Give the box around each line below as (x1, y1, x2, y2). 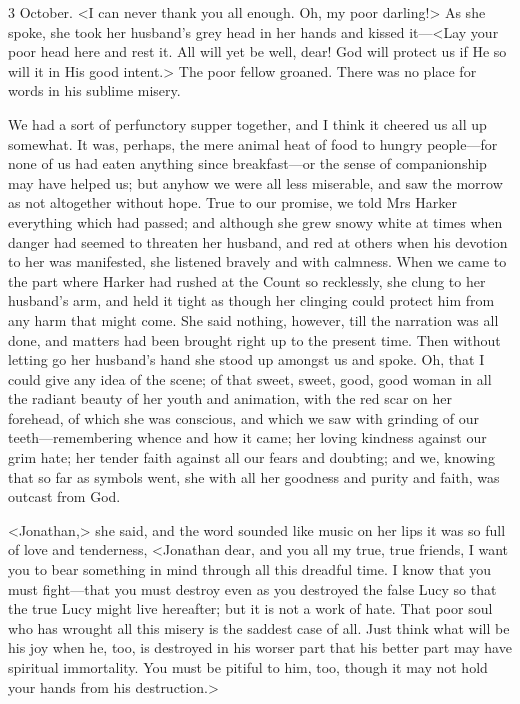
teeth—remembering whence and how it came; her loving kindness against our (8, 427, 487, 448)
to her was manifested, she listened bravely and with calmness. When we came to (8, 251, 507, 272)
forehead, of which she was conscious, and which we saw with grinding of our (8, 407, 480, 428)
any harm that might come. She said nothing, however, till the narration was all (8, 309, 499, 330)
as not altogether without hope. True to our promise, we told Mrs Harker (8, 192, 457, 213)
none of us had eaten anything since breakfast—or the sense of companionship (8, 153, 487, 174)
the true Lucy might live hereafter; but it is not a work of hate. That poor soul (8, 598, 493, 619)
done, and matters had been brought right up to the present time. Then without (8, 329, 501, 350)
